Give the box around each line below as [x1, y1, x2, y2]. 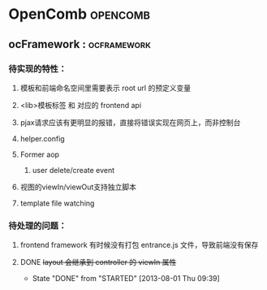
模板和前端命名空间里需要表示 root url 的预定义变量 [19, 83, 192, 93]
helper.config [19, 133, 65, 143]
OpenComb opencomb [8, 5, 150, 24]
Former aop [19, 149, 59, 159]
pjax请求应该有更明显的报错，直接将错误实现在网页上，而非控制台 [19, 117, 241, 127]
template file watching [19, 198, 95, 208]
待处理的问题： [8, 220, 67, 232]
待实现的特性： [8, 63, 67, 74]
